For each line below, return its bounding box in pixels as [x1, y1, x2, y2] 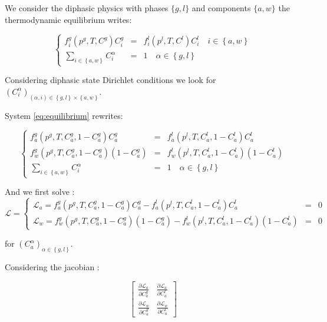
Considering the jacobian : [5, 261, 100, 273]
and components [191, 2, 251, 14]
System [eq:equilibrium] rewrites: [5, 109, 123, 121]
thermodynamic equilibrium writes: [5, 13, 132, 25]
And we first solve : [5, 185, 75, 198]
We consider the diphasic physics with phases [5, 2, 169, 14]
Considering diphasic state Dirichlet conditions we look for [5, 74, 216, 86]
